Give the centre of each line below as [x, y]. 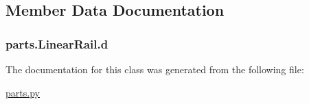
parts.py [23, 92]
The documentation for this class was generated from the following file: [155, 69]
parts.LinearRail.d [57, 43]
